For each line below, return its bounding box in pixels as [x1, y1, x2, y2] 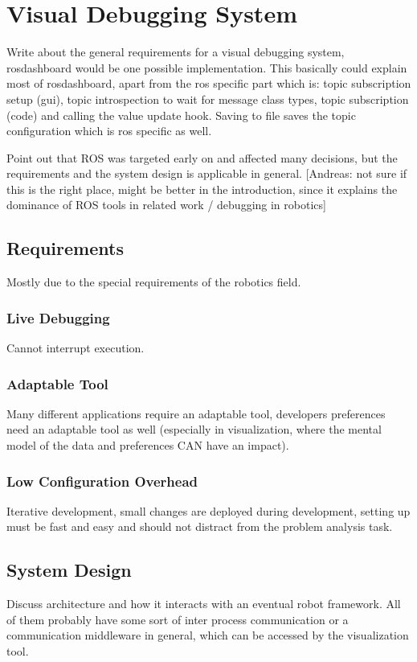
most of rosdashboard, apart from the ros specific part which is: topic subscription [6, 75, 411, 92]
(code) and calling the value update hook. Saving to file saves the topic [6, 106, 356, 123]
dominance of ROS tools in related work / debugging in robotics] [6, 196, 326, 213]
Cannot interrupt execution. [6, 339, 145, 356]
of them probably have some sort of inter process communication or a [6, 611, 349, 627]
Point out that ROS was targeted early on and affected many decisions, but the [6, 149, 398, 166]
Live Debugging [6, 307, 110, 327]
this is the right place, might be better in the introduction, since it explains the [6, 180, 398, 197]
